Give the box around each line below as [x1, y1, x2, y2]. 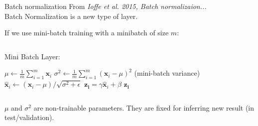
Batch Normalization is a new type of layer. [4, 10, 138, 21]
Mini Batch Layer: [4, 51, 60, 61]
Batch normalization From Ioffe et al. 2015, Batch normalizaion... [4, 1, 207, 11]
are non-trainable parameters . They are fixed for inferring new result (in [33, 102, 255, 113]
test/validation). [4, 112, 54, 123]
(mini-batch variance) [134, 68, 200, 78]
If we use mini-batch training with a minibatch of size [4, 27, 169, 38]
